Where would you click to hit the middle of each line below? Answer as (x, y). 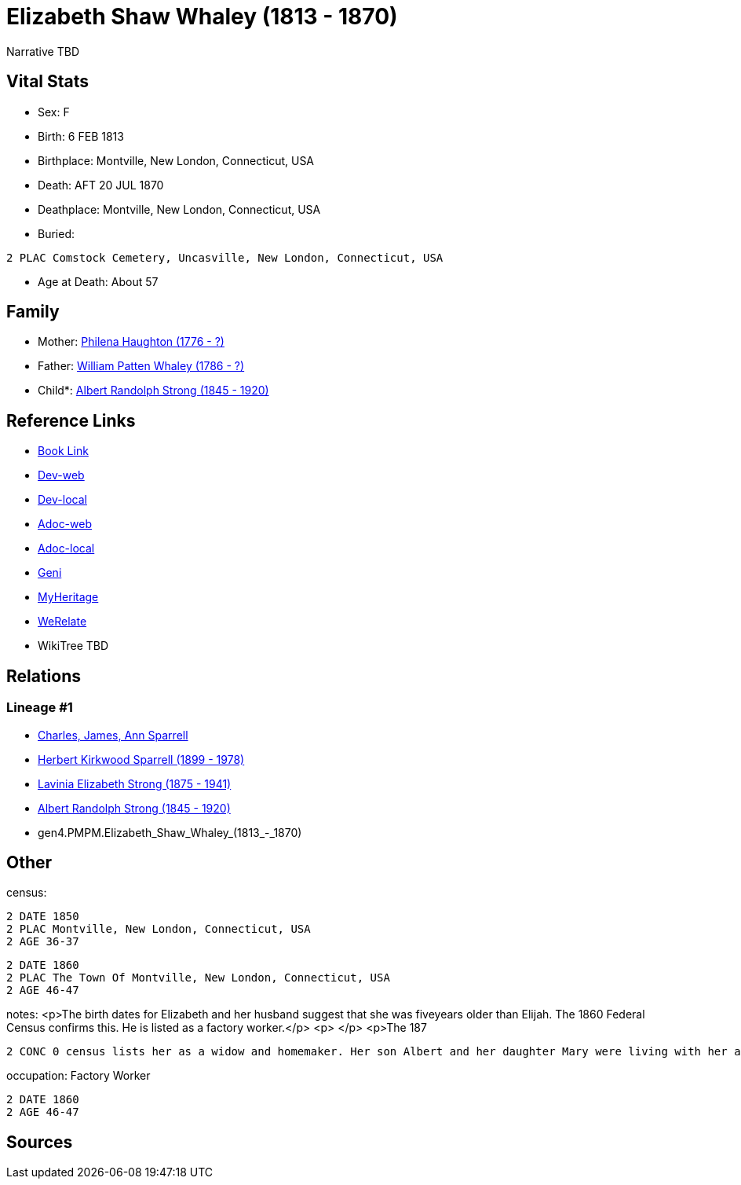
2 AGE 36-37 (43, 942)
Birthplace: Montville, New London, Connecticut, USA (176, 160)
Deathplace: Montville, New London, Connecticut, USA (179, 209)
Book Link (63, 451)
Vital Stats (48, 82)
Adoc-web (65, 524)
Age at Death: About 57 (98, 281)
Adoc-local (66, 548)
